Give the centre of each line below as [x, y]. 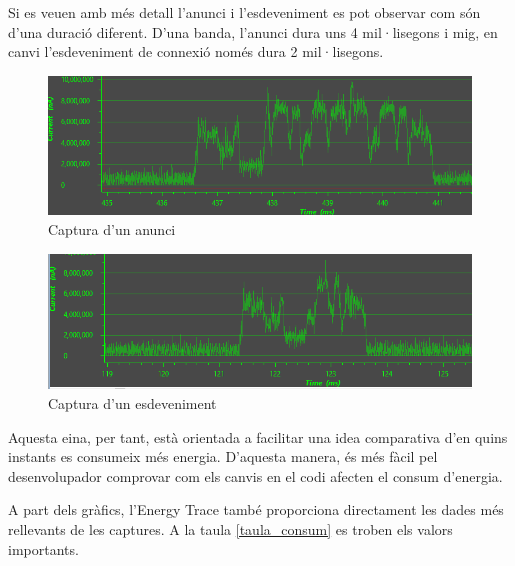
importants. [43, 548]
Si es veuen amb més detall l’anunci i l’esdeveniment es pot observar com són [244, 12]
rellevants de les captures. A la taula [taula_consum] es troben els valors [230, 528]
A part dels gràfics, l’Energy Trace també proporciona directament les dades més [256, 509]
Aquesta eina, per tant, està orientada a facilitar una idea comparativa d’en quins [258, 436]
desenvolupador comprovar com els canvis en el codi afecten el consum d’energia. [255, 475]
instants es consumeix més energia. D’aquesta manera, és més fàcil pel [223, 456]
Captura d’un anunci [112, 228]
